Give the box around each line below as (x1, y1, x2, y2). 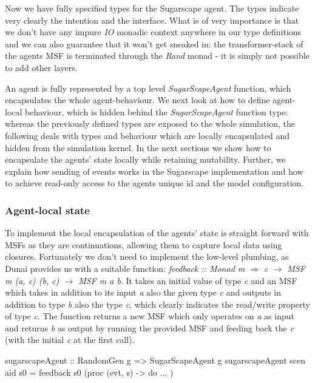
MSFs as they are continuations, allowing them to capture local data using (5, 238, 282, 251)
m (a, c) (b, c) (5, 274, 59, 286)
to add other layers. (5, 61, 78, 73)
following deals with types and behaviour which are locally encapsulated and (5, 129, 290, 141)
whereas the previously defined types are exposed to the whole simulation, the (5, 117, 296, 130)
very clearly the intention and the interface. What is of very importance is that (5, 13, 299, 26)
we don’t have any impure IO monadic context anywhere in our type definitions (5, 25, 302, 38)
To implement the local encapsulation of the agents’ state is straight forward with (5, 226, 309, 239)
